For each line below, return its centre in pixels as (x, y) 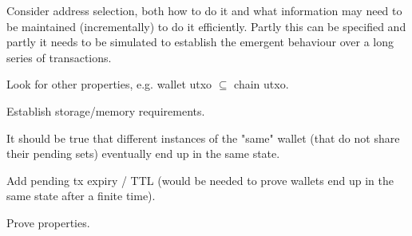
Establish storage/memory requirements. (106, 110)
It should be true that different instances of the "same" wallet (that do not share (203, 138)
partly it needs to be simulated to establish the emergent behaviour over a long (200, 42)
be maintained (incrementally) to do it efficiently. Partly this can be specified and (206, 26)
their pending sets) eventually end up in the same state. (143, 153)
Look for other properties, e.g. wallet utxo (109, 84)
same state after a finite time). (81, 196)
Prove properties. (48, 222)
